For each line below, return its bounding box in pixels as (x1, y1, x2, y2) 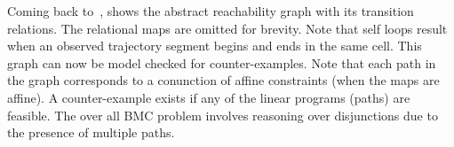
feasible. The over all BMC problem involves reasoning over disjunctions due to (7, 105, 438, 124)
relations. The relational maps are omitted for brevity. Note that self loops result (7, 19, 448, 37)
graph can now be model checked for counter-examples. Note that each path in (7, 53, 436, 72)
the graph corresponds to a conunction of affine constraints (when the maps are (7, 71, 440, 89)
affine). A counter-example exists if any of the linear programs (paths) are (7, 88, 410, 106)
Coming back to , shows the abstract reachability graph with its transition (7, 2, 414, 19)
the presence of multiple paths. (7, 123, 175, 142)
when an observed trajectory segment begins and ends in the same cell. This (7, 36, 422, 55)
